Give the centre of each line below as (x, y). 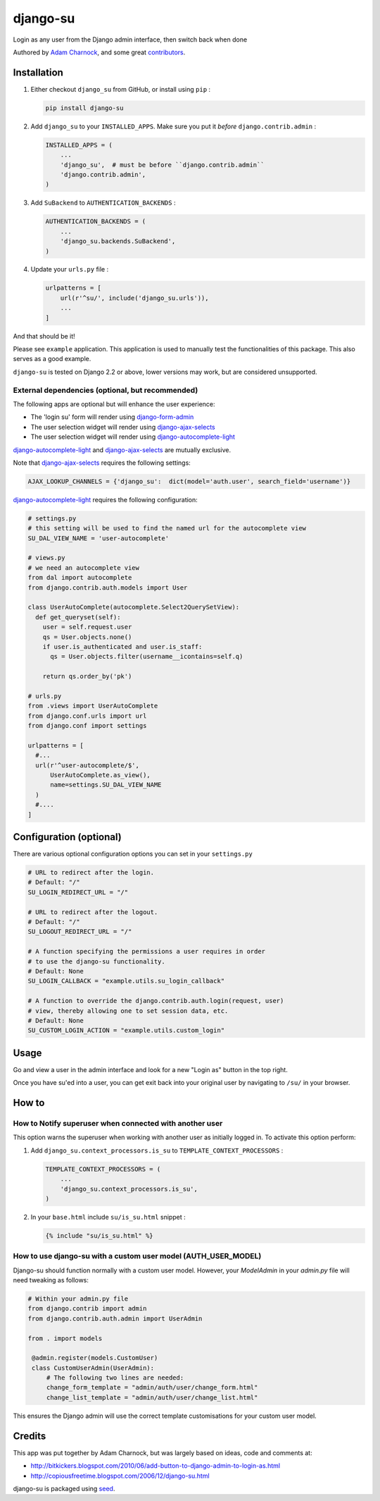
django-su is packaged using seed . (64, 1488)
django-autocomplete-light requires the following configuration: (106, 499)
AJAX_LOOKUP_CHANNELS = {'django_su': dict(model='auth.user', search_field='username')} (189, 481)
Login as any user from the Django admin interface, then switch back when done (130, 39)
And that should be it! (44, 336)
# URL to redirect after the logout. (93, 912)
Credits (30, 1436)
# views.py (46, 558)
